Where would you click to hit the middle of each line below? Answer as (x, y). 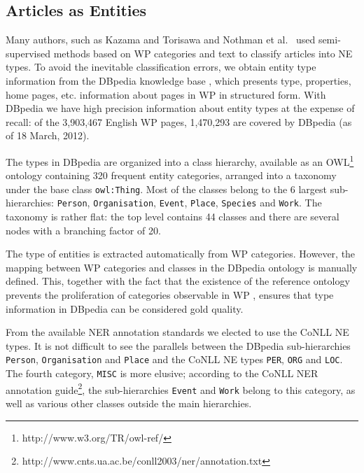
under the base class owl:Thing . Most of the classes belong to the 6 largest (167, 189)
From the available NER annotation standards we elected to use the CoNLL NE (177, 332)
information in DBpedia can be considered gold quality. (125, 308)
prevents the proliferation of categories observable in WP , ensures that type (170, 295)
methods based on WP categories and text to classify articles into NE (203, 53)
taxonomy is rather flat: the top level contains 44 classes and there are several (173, 217)
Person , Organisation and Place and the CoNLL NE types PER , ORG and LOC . (174, 359)
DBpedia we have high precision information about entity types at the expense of (180, 108)
